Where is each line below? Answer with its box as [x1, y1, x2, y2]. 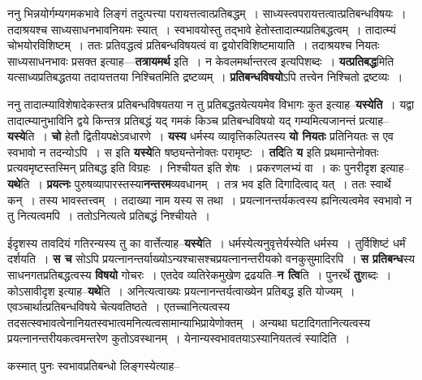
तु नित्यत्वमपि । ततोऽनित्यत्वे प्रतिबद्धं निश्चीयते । [7, 207, 210, 224]
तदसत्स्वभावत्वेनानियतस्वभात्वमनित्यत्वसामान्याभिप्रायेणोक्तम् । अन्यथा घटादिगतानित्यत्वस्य [7, 313, 371, 330]
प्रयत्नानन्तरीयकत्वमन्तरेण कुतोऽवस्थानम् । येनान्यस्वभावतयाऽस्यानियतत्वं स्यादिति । [7, 330, 351, 347]
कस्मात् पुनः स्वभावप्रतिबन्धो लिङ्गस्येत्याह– [7, 356, 180, 374]
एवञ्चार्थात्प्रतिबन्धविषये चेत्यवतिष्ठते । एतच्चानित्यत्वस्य [7, 298, 230, 315]
